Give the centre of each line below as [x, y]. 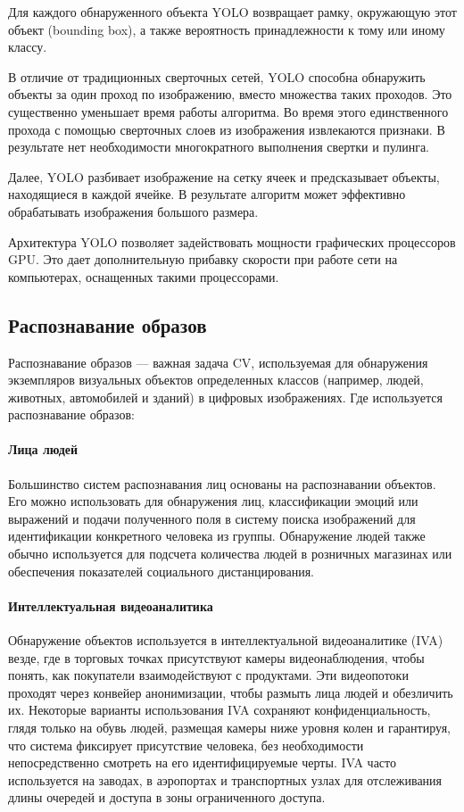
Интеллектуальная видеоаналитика [111, 605]
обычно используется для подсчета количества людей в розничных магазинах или [230, 554]
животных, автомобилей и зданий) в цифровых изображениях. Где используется [225, 397]
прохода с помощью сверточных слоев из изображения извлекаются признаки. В [227, 129]
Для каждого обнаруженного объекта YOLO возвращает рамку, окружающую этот [232, 12]
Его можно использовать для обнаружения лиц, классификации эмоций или [213, 501]
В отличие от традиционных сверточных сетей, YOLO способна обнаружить [217, 76]
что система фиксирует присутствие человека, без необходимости [186, 745]
